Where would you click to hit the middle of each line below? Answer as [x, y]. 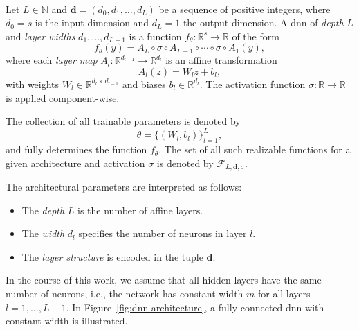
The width [43, 233]
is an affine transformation [221, 60]
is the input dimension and [92, 23]
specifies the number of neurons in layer [163, 233]
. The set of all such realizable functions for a [255, 149]
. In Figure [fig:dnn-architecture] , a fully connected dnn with [195, 307]
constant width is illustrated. [67, 321]
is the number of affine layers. [140, 210]
